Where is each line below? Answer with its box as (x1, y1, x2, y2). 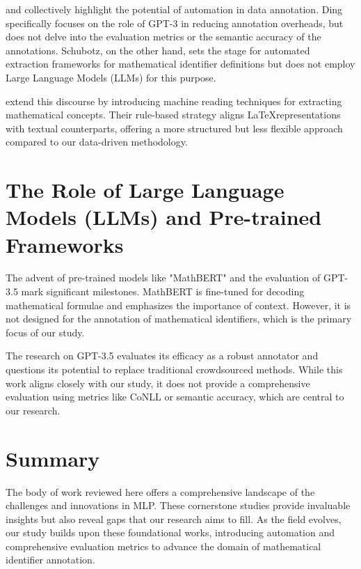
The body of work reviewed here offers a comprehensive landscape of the (6, 484, 315, 499)
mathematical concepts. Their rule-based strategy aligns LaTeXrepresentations (6, 107, 341, 122)
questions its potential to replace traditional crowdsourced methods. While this (6, 362, 343, 376)
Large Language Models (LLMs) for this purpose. (6, 70, 216, 84)
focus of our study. (6, 325, 85, 339)
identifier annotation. (6, 552, 95, 567)
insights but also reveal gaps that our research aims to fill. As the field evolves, (6, 511, 342, 526)
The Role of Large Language (6, 176, 284, 204)
